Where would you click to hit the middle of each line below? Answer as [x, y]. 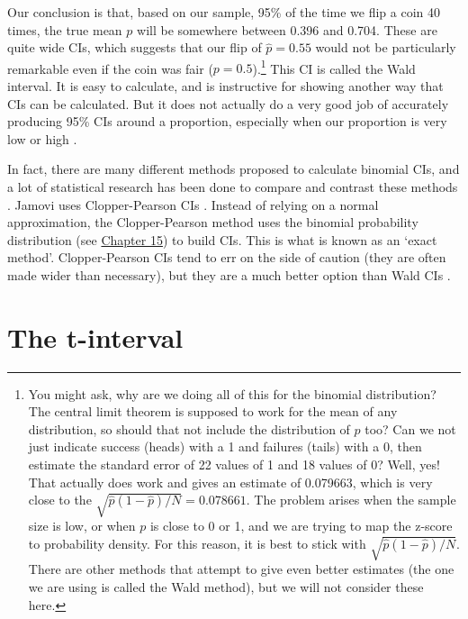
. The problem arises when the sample [351, 500]
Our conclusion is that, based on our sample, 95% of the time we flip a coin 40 [224, 12]
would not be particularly [386, 47]
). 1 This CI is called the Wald [334, 67]
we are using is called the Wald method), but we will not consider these [226, 586]
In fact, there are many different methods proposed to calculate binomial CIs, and [234, 169]
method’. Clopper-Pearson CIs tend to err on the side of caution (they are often [227, 257]
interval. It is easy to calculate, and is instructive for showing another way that [225, 86]
